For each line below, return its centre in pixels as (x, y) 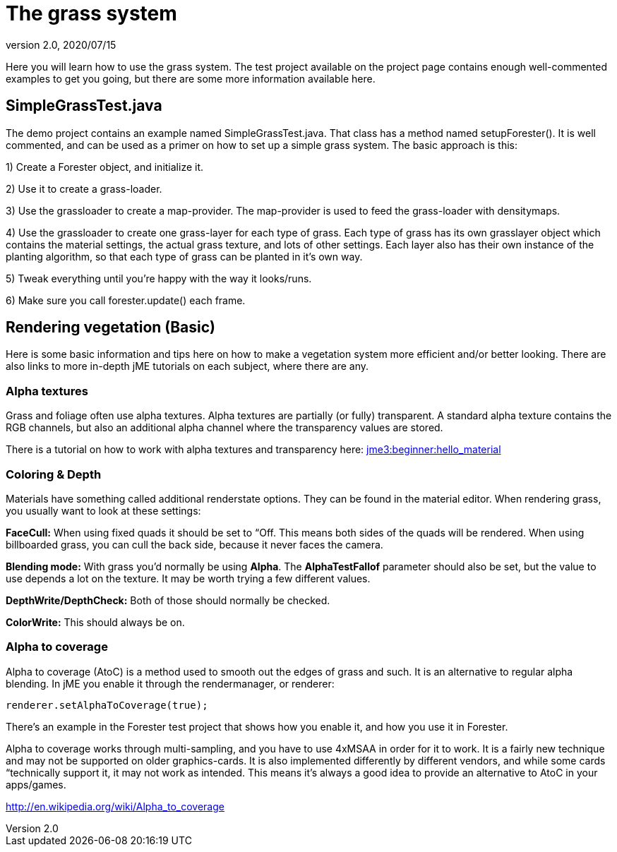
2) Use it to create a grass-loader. (84, 188)
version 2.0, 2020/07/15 (61, 44)
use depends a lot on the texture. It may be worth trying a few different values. (188, 578)
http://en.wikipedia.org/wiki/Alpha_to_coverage (115, 806)
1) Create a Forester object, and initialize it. (105, 167)
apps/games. (36, 784)
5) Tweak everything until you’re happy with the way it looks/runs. (159, 278)
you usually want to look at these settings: (103, 510)
